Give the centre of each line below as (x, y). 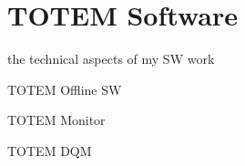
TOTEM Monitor (56, 120)
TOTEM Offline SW (65, 89)
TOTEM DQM (50, 150)
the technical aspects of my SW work (111, 59)
